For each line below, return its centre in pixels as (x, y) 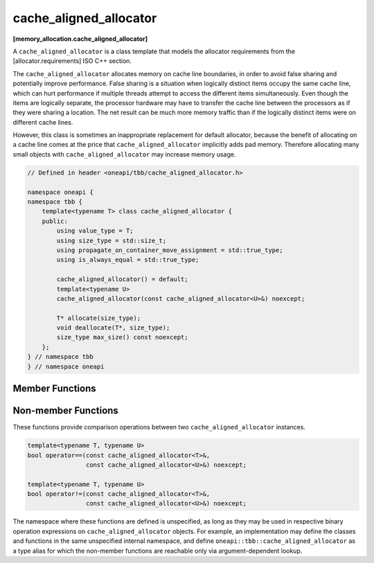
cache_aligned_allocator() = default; (122, 279)
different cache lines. (43, 122)
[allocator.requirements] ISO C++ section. (72, 61)
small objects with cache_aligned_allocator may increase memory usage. (124, 154)
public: (55, 221)
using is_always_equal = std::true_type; (128, 260)
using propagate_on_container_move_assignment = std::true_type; (170, 250)
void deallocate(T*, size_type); (113, 328)
